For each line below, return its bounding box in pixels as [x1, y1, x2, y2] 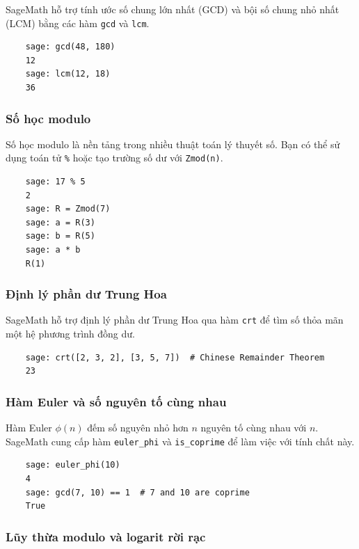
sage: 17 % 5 [25, 177, 86, 187]
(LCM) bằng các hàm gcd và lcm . [6, 15, 150, 30]
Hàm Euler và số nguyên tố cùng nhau [6, 392, 227, 410]
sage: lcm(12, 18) [25, 69, 111, 79]
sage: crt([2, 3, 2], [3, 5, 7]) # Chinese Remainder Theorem [25, 352, 325, 363]
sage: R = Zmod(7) [25, 204, 111, 214]
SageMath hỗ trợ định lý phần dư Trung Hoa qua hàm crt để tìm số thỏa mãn [6, 312, 344, 327]
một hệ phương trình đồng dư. [6, 326, 135, 341]
